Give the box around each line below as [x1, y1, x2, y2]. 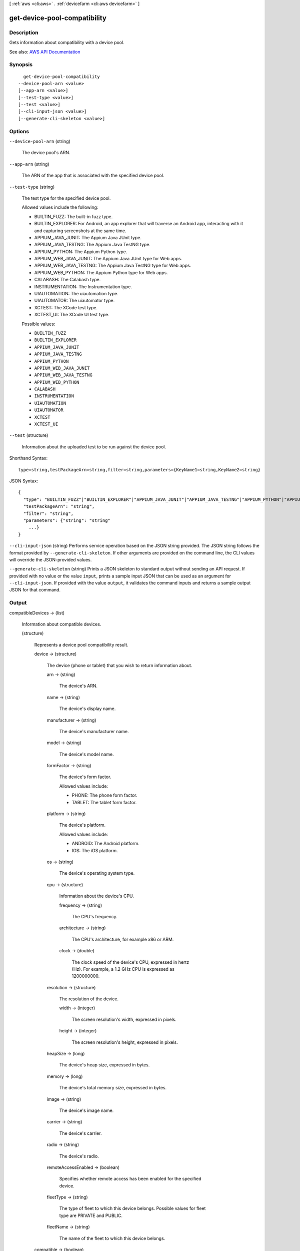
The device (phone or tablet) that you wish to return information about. [46, 662, 192, 668]
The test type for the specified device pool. [21, 195, 111, 201]
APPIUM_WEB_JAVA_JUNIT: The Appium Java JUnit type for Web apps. [34, 256, 182, 262]
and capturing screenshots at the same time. [34, 228, 126, 234]
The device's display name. [59, 706, 116, 712]
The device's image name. [59, 1107, 114, 1113]
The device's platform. [59, 822, 106, 828]
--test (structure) [9, 432, 48, 438]
